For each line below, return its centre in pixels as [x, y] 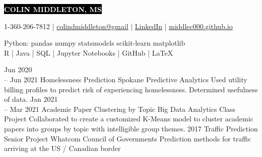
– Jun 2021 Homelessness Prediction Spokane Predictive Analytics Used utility [126, 79]
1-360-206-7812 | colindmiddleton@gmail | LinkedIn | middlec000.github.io [118, 26]
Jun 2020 [18, 69]
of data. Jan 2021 [31, 99]
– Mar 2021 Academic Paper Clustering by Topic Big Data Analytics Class [120, 109]
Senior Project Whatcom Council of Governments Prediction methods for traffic [128, 138]
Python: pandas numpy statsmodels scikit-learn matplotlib [95, 43]
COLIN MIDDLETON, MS [53, 9]
